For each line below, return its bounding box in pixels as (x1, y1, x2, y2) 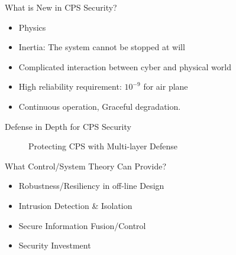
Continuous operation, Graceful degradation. (18, 100, 181, 112)
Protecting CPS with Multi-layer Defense (28, 140, 177, 152)
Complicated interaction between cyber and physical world (18, 60, 231, 73)
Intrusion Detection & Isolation (18, 199, 132, 211)
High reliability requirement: (18, 80, 122, 93)
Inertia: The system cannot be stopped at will (18, 41, 185, 53)
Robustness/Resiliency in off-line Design (18, 179, 164, 192)
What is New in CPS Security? (5, 1, 117, 13)
